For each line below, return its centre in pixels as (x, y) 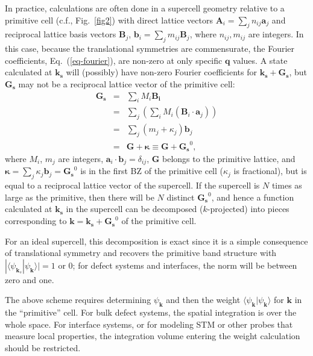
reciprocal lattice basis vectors (61, 34)
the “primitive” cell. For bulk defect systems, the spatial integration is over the (151, 312)
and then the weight (203, 300)
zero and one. (30, 279)
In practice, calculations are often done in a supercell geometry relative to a (145, 8)
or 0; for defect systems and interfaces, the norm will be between (178, 265)
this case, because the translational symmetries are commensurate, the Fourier (150, 48)
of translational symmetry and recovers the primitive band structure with (141, 253)
